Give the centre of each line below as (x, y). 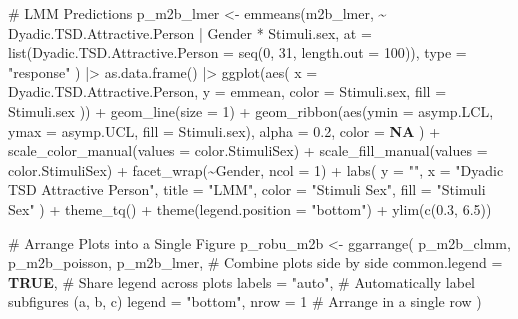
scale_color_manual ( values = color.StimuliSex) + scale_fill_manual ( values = (248, 150)
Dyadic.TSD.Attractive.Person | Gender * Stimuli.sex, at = (190, 32)
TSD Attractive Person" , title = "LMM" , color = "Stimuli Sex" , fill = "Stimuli (247, 189)
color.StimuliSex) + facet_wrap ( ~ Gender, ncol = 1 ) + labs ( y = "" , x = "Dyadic (256, 169)
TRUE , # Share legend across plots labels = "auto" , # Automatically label (241, 281)
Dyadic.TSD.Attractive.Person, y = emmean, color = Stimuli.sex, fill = (227, 91)
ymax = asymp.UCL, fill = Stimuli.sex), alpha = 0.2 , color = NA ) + (224, 130)
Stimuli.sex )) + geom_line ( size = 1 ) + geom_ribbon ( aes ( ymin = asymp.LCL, (251, 110)
